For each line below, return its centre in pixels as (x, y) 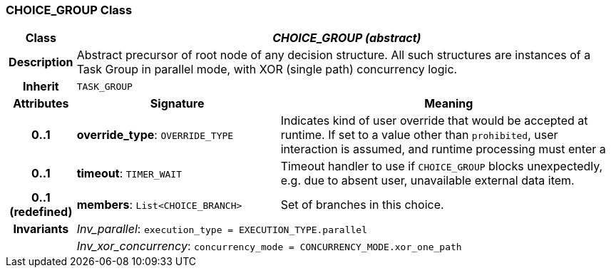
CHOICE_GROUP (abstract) (347, 38)
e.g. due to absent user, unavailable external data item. (427, 181)
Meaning (449, 104)
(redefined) (41, 212)
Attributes (41, 104)
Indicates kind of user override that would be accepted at (434, 121)
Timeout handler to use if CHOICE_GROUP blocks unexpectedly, (442, 166)
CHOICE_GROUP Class (69, 10)
